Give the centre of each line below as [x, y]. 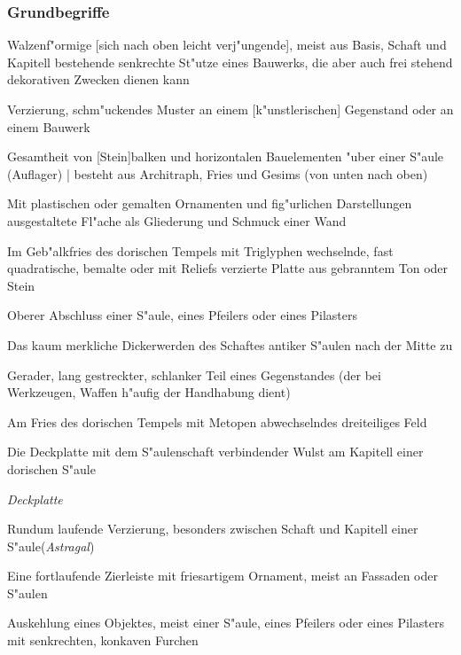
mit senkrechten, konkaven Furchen [103, 640]
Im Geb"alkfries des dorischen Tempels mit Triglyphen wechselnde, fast [200, 250]
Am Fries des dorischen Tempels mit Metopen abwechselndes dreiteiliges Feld [217, 421]
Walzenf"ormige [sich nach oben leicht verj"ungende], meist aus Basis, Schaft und [227, 45]
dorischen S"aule [51, 468]
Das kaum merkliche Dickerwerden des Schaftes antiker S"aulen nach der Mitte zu [230, 344]
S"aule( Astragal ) [51, 546]
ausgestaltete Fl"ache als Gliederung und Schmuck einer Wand [177, 220]
